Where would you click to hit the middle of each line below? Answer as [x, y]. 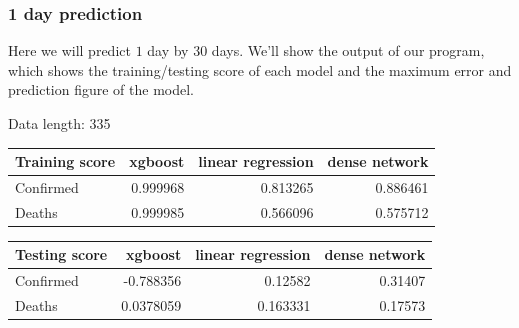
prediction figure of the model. [101, 89]
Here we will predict [69, 50]
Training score [65, 161]
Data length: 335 [59, 123]
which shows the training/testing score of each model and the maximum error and [260, 69]
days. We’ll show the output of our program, [348, 50]
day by [168, 50]
